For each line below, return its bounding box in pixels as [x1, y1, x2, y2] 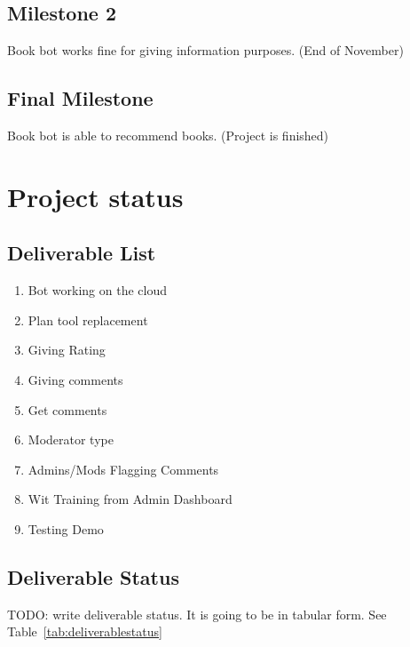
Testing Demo [28, 519, 104, 538]
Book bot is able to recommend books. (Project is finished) [7, 126, 329, 144]
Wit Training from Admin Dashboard [28, 490, 233, 508]
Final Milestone [7, 84, 154, 112]
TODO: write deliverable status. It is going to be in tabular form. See [7, 604, 387, 623]
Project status [7, 178, 184, 214]
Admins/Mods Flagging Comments [28, 459, 219, 478]
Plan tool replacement [28, 310, 148, 329]
